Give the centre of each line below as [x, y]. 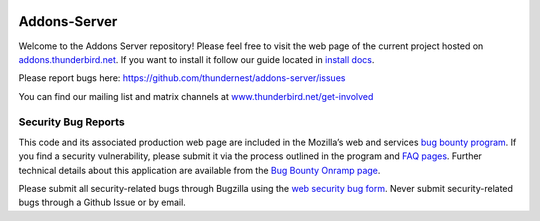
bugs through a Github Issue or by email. [102, 202]
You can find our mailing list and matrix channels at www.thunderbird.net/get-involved [196, 96]
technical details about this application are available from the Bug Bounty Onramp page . [199, 170]
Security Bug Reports [71, 122]
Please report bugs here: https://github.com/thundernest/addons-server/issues [182, 78]
